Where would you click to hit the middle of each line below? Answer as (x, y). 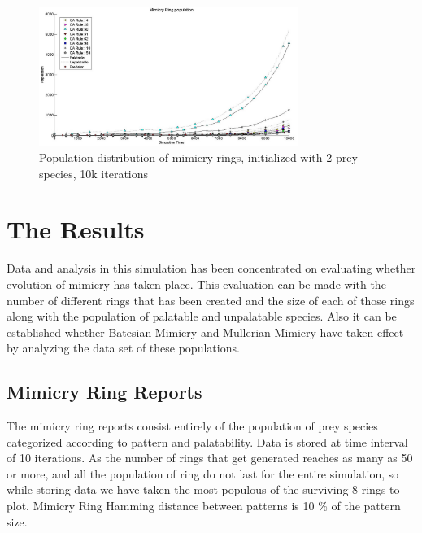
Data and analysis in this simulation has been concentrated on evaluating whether (211, 268)
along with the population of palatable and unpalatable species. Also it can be (202, 316)
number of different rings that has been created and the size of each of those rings (211, 300)
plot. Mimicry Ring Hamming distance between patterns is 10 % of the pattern (204, 506)
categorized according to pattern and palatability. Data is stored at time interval (207, 441)
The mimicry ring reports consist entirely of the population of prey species (192, 426)
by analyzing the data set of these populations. (123, 348)
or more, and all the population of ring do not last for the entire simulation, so (203, 473)
